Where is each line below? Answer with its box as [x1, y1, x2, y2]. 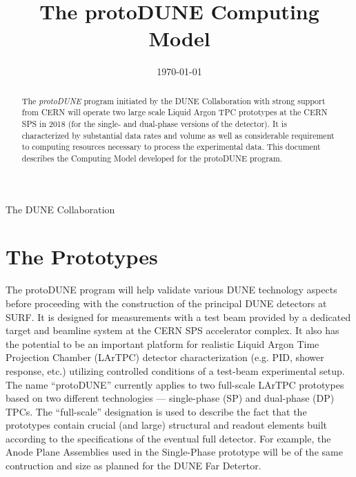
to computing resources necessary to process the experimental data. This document [21, 141, 321, 153]
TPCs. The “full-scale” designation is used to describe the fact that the [6, 404, 307, 418]
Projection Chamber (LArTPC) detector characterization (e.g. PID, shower [6, 350, 324, 364]
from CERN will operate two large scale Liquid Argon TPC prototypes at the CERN [21, 106, 328, 118]
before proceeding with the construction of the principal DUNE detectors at [6, 295, 327, 310]
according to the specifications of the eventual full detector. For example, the [6, 431, 331, 445]
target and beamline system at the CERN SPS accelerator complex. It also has [6, 323, 339, 338]
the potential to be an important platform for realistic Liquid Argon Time [6, 336, 319, 351]
